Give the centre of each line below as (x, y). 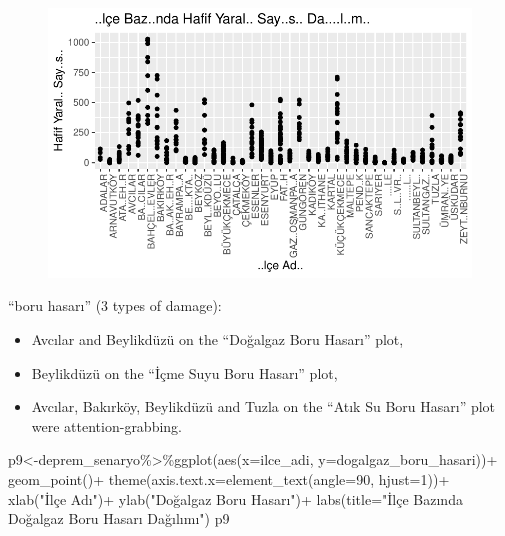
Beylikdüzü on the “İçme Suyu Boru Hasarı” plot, (184, 372)
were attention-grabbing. (107, 425)
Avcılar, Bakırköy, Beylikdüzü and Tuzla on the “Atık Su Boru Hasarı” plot (263, 406)
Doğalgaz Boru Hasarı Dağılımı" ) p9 (119, 518)
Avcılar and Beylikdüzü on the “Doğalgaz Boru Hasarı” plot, (217, 339)
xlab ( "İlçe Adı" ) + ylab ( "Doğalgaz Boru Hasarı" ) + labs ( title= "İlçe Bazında (235, 498)
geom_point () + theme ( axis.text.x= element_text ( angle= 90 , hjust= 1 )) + (229, 478)
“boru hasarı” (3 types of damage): (115, 305)
